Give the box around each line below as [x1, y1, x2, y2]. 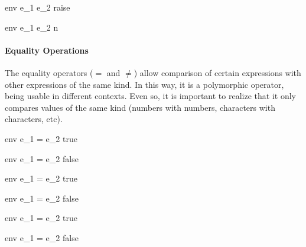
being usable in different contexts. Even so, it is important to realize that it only [5, 90, 296, 102]
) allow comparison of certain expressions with [134, 66, 301, 78]
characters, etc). [5, 113, 63, 125]
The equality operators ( [5, 66, 93, 78]
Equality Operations [5, 44, 89, 56]
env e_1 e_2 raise [5, 1, 70, 13]
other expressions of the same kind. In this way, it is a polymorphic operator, [5, 78, 284, 90]
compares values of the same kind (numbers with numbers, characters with [5, 101, 275, 113]
